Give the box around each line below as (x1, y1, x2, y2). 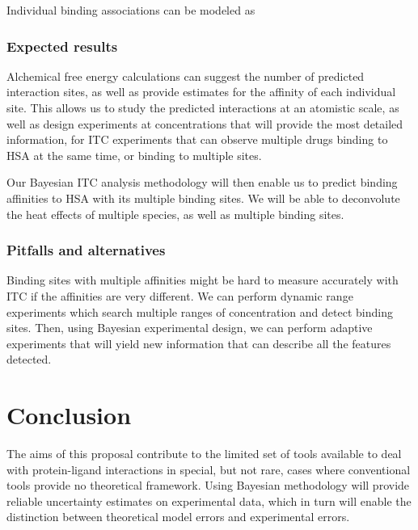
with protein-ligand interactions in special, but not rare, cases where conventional (6, 461, 411, 477)
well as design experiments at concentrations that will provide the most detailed (6, 115, 403, 132)
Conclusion (6, 398, 132, 431)
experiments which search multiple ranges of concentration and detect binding (6, 303, 393, 320)
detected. (6, 351, 52, 368)
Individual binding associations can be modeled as (6, 2, 255, 18)
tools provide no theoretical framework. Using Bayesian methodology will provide (6, 477, 410, 494)
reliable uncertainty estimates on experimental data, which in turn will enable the (6, 492, 412, 509)
